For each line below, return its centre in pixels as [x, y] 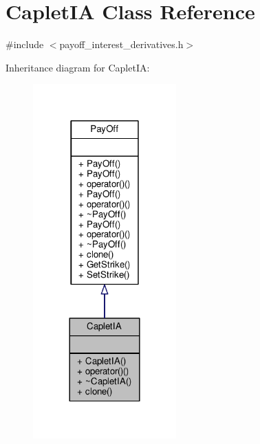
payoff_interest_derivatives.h [121, 44]
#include [25, 44]
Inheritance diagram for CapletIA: [78, 67]
